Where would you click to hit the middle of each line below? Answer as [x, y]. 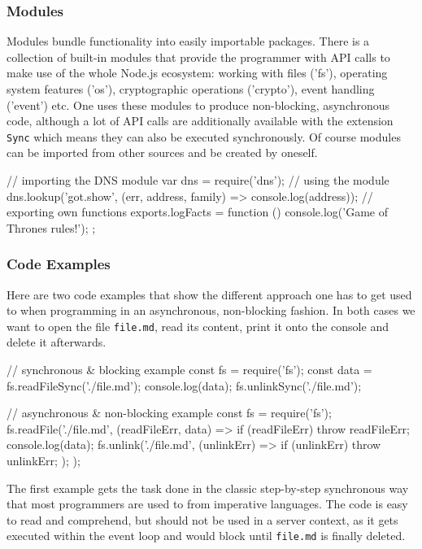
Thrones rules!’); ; [51, 227]
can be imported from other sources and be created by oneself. [162, 152]
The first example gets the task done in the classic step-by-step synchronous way [208, 488]
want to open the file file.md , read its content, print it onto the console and [198, 326]
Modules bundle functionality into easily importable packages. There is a [188, 41]
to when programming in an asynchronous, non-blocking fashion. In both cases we [211, 310]
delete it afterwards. [57, 342]
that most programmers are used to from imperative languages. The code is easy [207, 504]
